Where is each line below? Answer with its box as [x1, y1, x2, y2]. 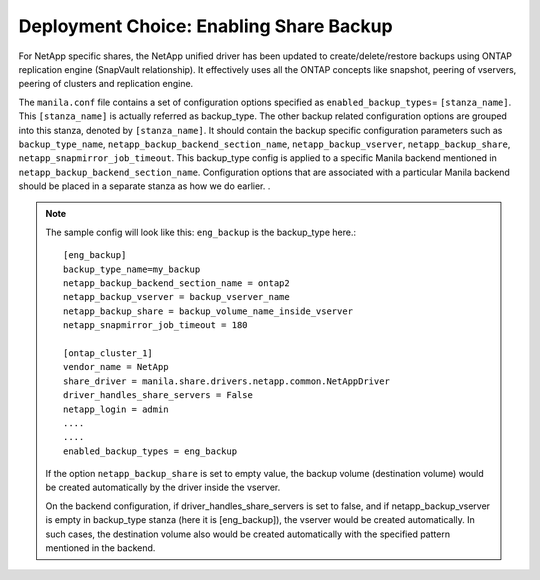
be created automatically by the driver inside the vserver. [45, 481, 281, 494]
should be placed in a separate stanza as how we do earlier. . [18, 180, 271, 192]
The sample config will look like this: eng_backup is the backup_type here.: [45, 226, 357, 238]
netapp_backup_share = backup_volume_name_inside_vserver [63, 305, 354, 317]
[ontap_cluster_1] [63, 347, 154, 359]
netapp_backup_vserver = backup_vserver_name [63, 291, 290, 303]
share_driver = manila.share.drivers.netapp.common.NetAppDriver [63, 375, 390, 387]
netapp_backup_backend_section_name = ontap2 [63, 278, 290, 289]
